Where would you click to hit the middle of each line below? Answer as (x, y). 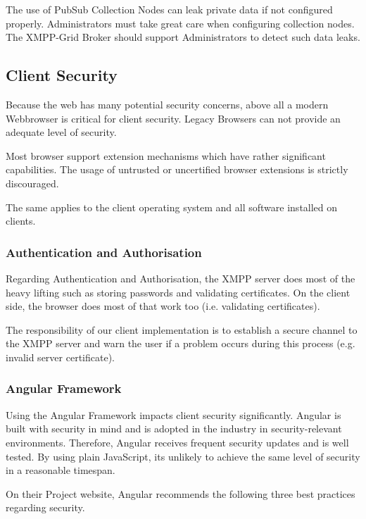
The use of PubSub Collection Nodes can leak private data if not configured (169, 9)
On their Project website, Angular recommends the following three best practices (181, 493)
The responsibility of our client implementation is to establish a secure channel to (182, 329)
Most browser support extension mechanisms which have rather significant (166, 155)
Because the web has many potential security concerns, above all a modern (167, 104)
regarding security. (45, 507)
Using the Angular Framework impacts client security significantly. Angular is (173, 414)
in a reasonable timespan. (61, 470)
